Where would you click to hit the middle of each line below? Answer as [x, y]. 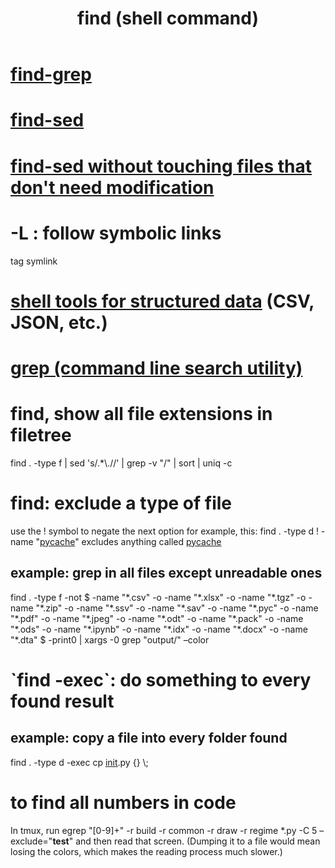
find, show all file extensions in [141, 414]
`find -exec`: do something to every [161, 679]
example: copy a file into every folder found [149, 738]
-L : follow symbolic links [116, 233]
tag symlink [34, 261]
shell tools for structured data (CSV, [162, 301]
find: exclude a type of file [121, 503]
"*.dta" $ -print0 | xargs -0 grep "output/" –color [110, 639]
